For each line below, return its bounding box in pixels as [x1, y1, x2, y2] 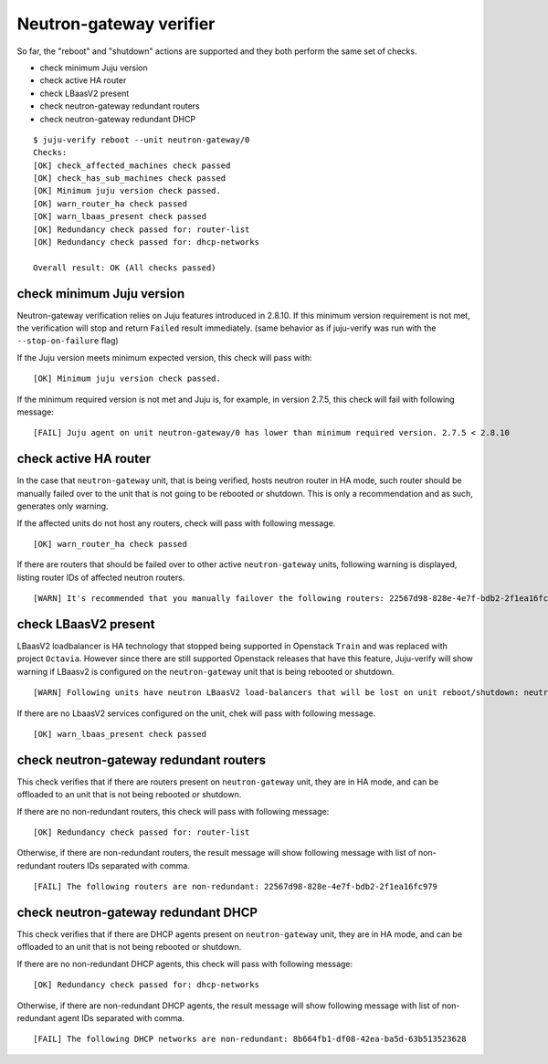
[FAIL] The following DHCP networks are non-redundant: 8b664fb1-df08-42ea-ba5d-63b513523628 [33, 1034, 467, 1045]
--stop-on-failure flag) [16, 335, 119, 346]
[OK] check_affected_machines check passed [33, 160, 231, 171]
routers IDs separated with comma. [58, 859, 191, 871]
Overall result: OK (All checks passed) [33, 262, 216, 273]
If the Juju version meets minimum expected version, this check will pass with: [16, 352, 312, 363]
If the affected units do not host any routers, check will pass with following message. [16, 517, 336, 529]
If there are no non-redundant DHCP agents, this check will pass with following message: [16, 958, 353, 969]
